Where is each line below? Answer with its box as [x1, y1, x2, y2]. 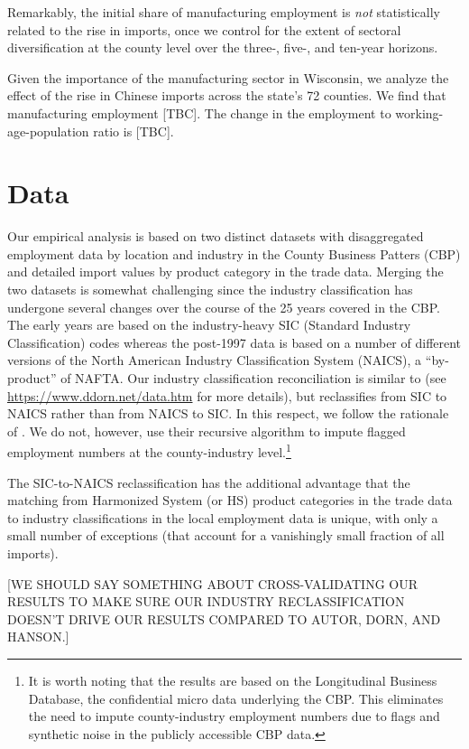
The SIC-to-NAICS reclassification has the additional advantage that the [7, 473, 410, 492]
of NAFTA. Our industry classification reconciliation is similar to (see [60, 369, 446, 388]
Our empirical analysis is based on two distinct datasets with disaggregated [7, 227, 424, 246]
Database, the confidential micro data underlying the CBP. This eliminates [28, 688, 444, 707]
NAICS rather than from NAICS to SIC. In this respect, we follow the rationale [7, 404, 449, 423]
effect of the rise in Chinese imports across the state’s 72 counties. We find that [7, 86, 446, 105]
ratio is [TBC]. [93, 121, 174, 140]
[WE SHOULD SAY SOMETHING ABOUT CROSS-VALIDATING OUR [7, 574, 418, 593]
